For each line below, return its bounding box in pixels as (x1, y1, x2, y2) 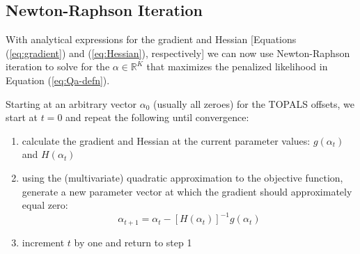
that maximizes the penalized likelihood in (146, 59, 328, 74)
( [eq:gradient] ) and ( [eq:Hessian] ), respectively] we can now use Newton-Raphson (6, 45, 350, 60)
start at (6, 110, 38, 125)
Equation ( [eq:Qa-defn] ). (6, 72, 110, 87)
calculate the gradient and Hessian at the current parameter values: (22, 133, 311, 148)
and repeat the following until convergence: (65, 110, 249, 125)
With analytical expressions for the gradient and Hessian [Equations (6, 32, 297, 47)
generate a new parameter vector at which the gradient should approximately (22, 184, 352, 198)
